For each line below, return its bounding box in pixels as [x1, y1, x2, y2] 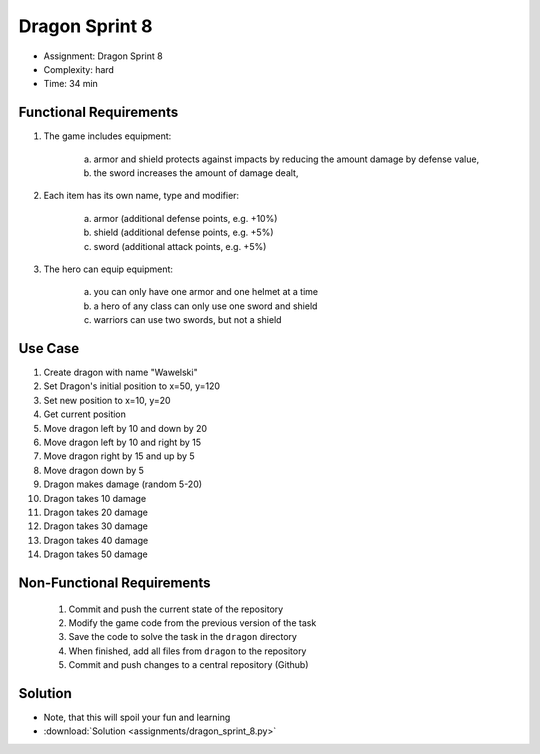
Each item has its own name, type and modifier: [43, 190, 240, 202]
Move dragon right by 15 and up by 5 [43, 450, 195, 462]
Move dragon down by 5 [43, 464, 145, 476]
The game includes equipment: [43, 130, 172, 142]
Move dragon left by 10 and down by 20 [43, 422, 208, 434]
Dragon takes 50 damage [43, 548, 149, 560]
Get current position [43, 408, 127, 420]
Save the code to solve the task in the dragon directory [68, 631, 297, 643]
